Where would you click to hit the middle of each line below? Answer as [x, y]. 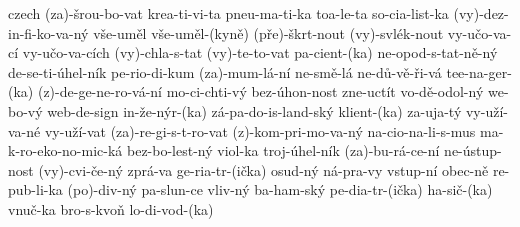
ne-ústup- [473, 150]
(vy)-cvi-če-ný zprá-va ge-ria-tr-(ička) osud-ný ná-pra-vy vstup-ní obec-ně [263, 169]
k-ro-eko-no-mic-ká [65, 150]
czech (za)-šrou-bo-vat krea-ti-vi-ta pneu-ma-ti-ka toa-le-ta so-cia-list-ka [228, 13]
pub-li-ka [35, 189]
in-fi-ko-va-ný [48, 32]
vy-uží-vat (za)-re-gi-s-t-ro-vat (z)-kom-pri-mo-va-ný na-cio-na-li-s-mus [260, 130]
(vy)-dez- [481, 13]
